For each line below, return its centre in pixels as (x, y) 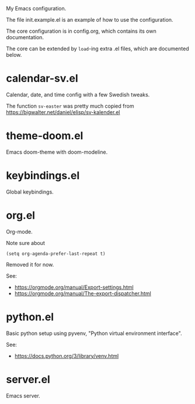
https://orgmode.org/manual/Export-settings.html (74, 287)
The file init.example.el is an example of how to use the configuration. (90, 20)
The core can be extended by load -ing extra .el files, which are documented (97, 49)
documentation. (25, 37)
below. (14, 55)
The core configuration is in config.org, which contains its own (81, 31)
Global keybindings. (30, 192)
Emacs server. (23, 396)
